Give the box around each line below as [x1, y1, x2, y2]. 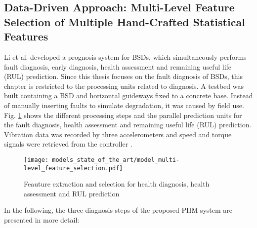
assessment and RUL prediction [24, 188, 120, 198]
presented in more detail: [4, 215, 80, 225]
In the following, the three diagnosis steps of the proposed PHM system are [4, 205, 233, 215]
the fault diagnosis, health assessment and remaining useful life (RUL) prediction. [4, 119, 252, 130]
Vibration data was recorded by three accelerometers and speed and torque [4, 129, 232, 139]
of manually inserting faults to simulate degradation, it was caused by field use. [4, 100, 244, 110]
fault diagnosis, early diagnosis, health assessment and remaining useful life [4, 61, 232, 72]
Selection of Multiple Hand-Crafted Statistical [4, 14, 245, 29]
